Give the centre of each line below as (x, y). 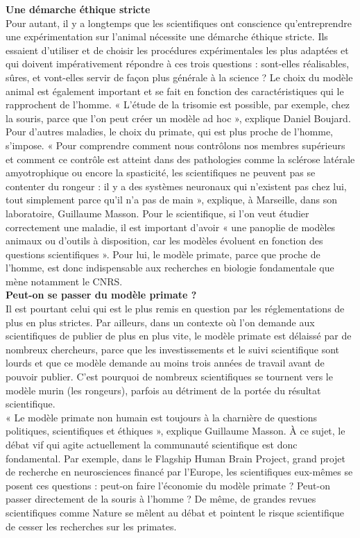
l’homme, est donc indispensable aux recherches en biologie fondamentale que (170, 268)
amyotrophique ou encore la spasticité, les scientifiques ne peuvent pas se (161, 173)
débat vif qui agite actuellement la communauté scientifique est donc (152, 444)
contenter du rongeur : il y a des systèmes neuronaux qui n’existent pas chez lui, (176, 186)
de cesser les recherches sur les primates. (91, 526)
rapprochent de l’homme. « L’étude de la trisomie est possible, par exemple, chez (178, 104)
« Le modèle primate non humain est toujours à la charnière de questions (162, 417)
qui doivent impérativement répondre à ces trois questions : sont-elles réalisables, (178, 64)
